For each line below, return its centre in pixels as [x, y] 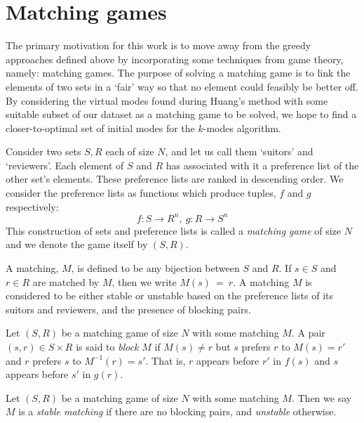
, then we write [144, 281]
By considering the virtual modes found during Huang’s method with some [167, 100]
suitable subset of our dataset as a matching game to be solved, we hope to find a [181, 114]
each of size [130, 151]
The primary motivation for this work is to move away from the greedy [159, 45]
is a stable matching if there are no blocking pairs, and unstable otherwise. [177, 411]
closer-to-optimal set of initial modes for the [100, 128]
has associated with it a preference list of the [262, 165]
